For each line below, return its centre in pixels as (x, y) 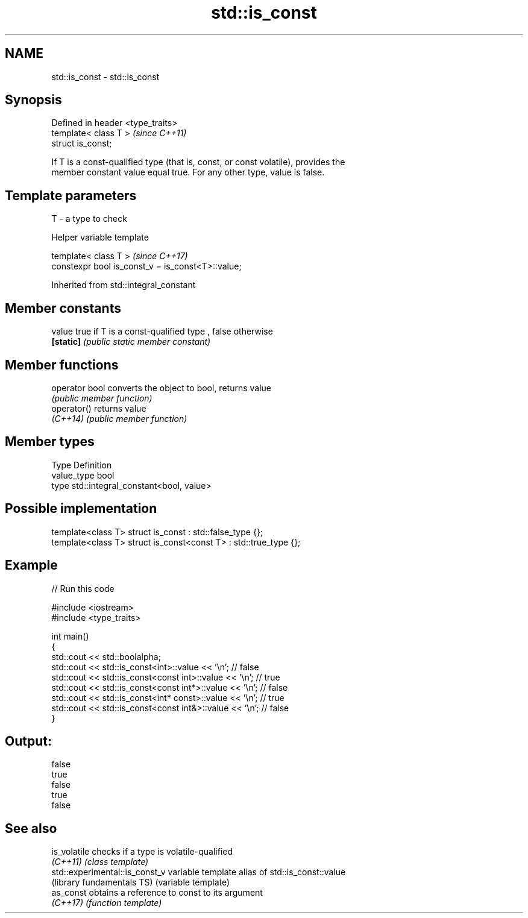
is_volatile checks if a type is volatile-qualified (142, 852)
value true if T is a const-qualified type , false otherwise (162, 332)
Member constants (63, 308)
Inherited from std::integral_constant (124, 285)
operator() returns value (99, 408)
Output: (28, 741)
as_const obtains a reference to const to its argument (157, 893)
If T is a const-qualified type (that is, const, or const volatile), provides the (198, 162)
